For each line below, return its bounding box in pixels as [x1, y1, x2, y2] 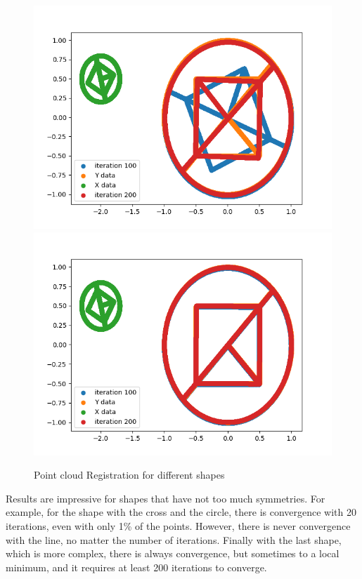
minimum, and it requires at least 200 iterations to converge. [6, 559, 267, 574]
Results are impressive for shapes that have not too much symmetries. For [6, 491, 325, 505]
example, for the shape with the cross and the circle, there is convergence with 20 [6, 505, 356, 519]
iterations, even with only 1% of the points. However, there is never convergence [6, 518, 351, 533]
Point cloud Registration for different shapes [34, 467, 225, 482]
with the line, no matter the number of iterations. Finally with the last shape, [6, 532, 342, 547]
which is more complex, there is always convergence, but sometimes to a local [6, 546, 340, 561]
